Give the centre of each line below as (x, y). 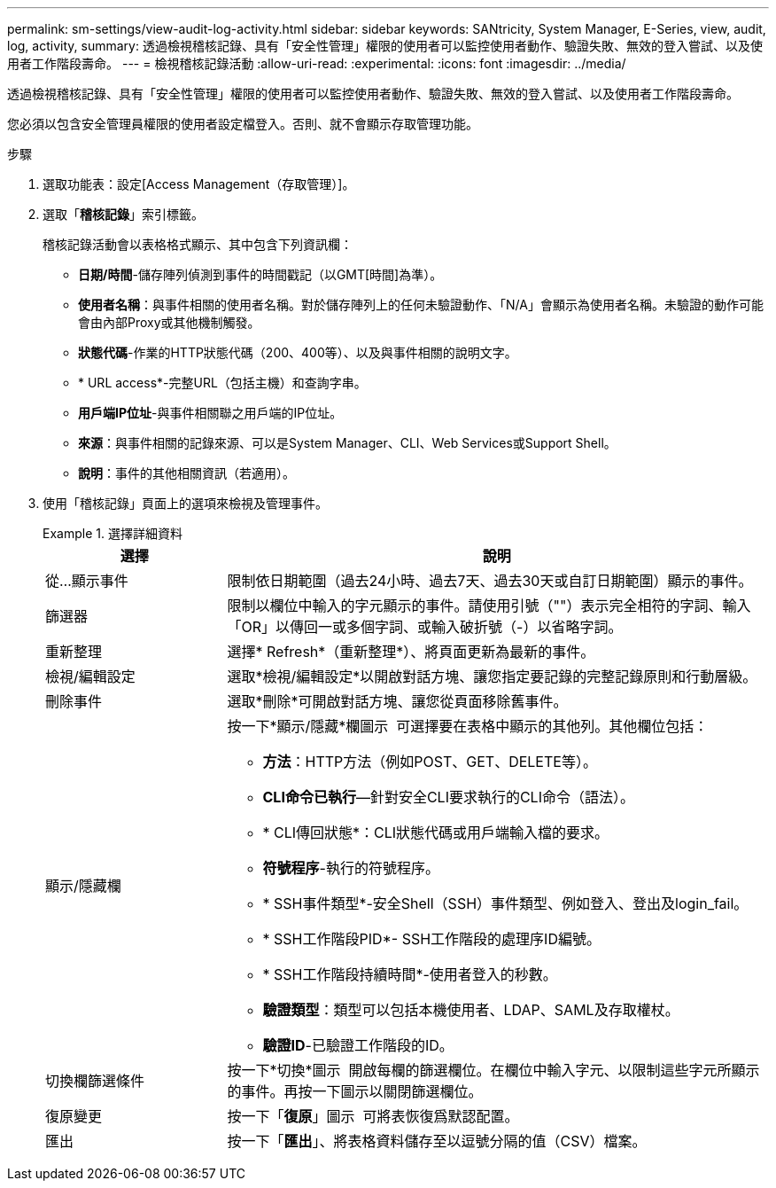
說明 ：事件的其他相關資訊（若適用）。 (186, 473)
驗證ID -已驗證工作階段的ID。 (358, 1045)
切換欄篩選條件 (95, 1081)
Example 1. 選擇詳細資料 (113, 533)
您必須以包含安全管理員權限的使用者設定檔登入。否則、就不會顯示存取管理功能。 (243, 124)
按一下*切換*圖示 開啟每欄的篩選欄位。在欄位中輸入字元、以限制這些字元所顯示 (493, 1070)
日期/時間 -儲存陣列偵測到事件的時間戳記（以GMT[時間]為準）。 (260, 274)
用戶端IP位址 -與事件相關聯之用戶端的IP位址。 (210, 413)
